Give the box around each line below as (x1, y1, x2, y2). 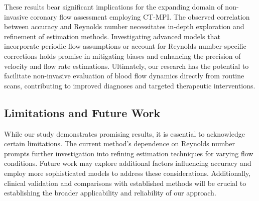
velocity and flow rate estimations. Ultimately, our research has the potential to (4, 60, 249, 71)
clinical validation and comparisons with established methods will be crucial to (4, 177, 246, 188)
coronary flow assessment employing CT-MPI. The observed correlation (30, 11, 250, 22)
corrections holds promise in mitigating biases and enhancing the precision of (4, 50, 241, 61)
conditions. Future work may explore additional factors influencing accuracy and (4, 158, 251, 168)
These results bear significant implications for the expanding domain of (4, 2, 223, 12)
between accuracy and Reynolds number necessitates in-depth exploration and (4, 21, 244, 32)
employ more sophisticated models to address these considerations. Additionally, (4, 167, 251, 178)
